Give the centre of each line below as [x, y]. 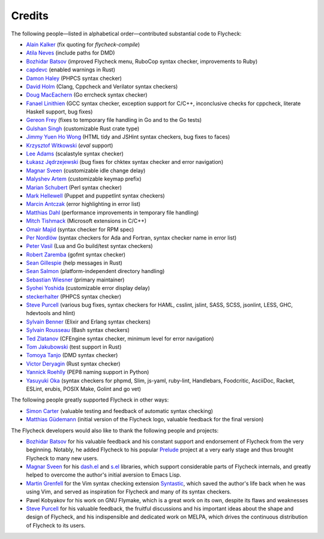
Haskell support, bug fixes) [59, 112]
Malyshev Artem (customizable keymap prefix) [84, 179]
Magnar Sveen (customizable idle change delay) [86, 170]
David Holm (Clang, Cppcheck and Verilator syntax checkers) [102, 86]
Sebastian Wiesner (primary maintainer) [75, 280]
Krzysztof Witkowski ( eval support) [70, 145]
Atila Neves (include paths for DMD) [70, 53]
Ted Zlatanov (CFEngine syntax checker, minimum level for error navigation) [120, 339]
